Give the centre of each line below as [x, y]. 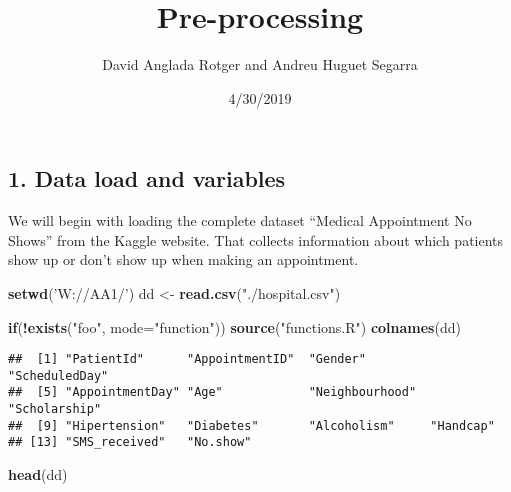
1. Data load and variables [147, 178]
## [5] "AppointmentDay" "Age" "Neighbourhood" [212, 392]
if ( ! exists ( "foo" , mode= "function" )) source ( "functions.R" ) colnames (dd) [234, 326]
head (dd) [38, 474]
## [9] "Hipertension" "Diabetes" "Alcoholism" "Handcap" [251, 425]
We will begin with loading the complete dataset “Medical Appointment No [240, 220]
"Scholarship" [55, 409]
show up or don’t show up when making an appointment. [183, 259]
